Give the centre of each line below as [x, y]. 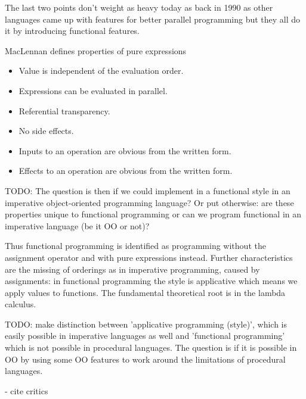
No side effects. [46, 131]
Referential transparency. [64, 110]
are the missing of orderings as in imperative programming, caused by [132, 269]
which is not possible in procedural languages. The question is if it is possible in [151, 347]
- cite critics [27, 390]
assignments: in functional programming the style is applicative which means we [151, 281]
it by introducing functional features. [72, 31]
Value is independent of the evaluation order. [101, 71]
